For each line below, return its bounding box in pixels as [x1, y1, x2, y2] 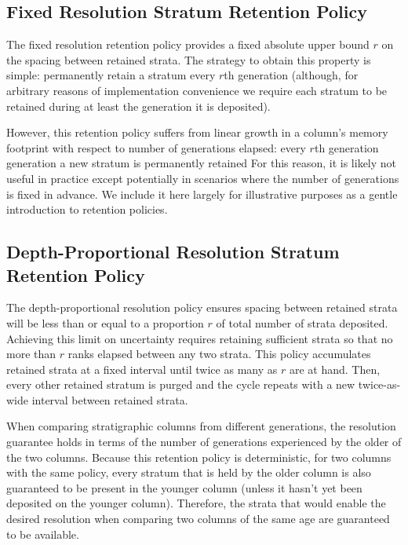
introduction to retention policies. [6, 201, 168, 218]
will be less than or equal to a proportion [6, 314, 204, 331]
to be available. [6, 525, 79, 542]
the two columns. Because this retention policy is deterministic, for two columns [6, 448, 392, 465]
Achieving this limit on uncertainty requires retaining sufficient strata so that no [6, 330, 393, 346]
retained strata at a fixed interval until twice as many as [6, 360, 278, 377]
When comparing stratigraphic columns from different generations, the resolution [6, 418, 396, 434]
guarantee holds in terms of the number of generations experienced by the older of [6, 433, 402, 450]
